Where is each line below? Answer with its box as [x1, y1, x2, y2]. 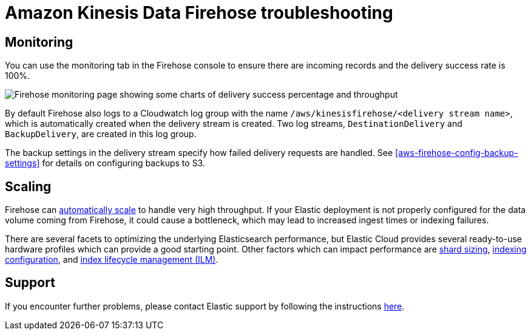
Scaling [5, 178, 52, 194]
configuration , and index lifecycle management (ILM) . [5, 254, 218, 265]
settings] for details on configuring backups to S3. [5, 158, 205, 169]
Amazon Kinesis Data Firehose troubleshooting [5, 2, 393, 23]
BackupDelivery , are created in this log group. [5, 129, 197, 140]
